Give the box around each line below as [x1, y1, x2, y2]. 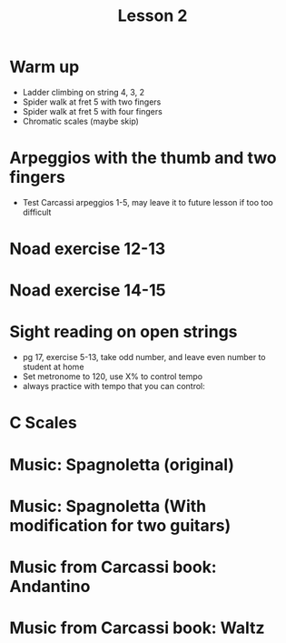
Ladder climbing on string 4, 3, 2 [22, 86, 145, 97]
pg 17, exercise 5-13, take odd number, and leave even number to [22, 352, 266, 363]
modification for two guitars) [9, 515, 232, 536]
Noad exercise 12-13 [9, 238, 166, 259]
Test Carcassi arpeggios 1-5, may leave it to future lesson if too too [22, 196, 274, 207]
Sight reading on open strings [9, 322, 238, 342]
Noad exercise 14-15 [9, 280, 166, 301]
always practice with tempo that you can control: [22, 381, 206, 392]
